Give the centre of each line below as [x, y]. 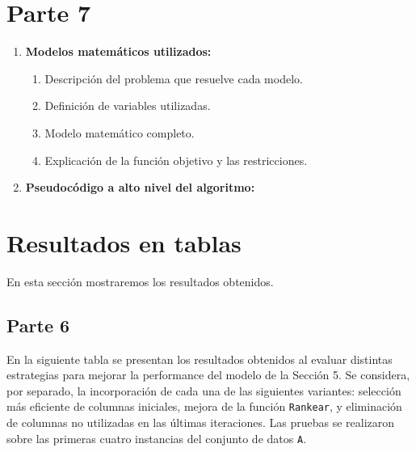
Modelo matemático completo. [120, 132]
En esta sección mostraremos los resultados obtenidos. [140, 281]
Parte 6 [38, 325]
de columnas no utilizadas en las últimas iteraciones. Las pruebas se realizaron [201, 422]
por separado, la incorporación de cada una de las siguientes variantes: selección [204, 390]
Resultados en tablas [124, 242]
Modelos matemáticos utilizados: [118, 51]
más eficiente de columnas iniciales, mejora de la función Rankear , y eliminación [204, 406]
